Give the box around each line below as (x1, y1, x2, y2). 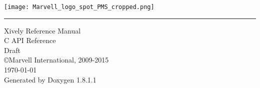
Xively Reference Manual (4, 25, 81, 35)
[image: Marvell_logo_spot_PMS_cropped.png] (4, 3, 154, 10)
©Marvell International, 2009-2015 (4, 54, 109, 65)
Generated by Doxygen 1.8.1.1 (4, 74, 96, 84)
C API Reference (4, 35, 56, 45)
